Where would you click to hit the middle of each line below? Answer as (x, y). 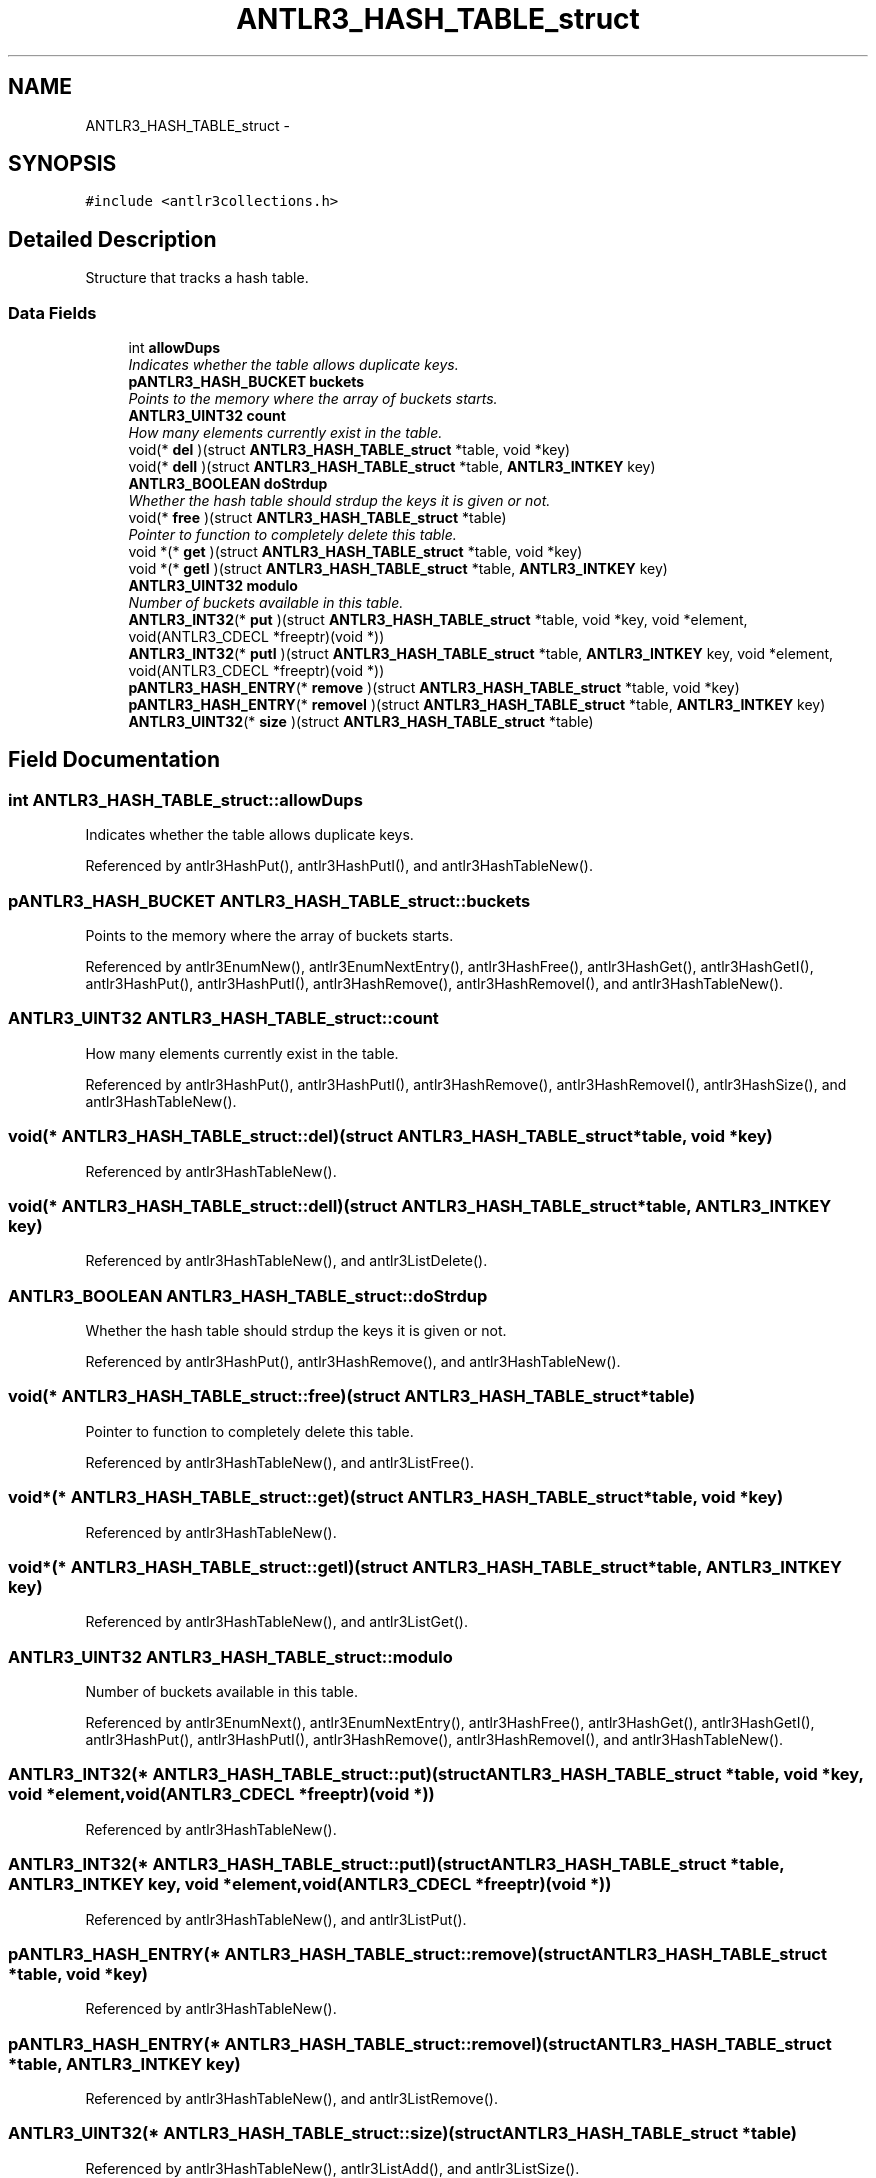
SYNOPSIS (62, 164)
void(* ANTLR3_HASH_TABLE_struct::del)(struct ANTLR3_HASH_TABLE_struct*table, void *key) (390, 1136)
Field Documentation (114, 760)
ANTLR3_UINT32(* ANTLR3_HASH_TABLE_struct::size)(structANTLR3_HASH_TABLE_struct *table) (403, 2133)
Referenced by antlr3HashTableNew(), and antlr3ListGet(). (277, 1622)
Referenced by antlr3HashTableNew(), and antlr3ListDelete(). (286, 1261)
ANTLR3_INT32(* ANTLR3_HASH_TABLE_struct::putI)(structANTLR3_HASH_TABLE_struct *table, (396, 1864)
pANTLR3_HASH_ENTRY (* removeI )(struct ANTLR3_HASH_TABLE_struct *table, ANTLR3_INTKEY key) (477, 705)
